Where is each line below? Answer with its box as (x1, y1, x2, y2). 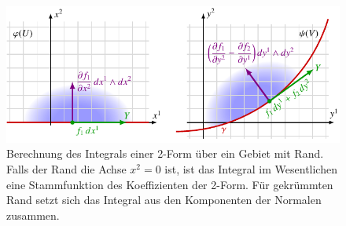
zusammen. (6, 206, 60, 223)
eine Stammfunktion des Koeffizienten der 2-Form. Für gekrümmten (6, 176, 333, 192)
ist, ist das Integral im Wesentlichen (164, 161, 337, 177)
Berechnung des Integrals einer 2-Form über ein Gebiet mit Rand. (6, 145, 324, 162)
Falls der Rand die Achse (6, 161, 127, 177)
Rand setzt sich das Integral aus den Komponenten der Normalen (6, 191, 322, 208)
